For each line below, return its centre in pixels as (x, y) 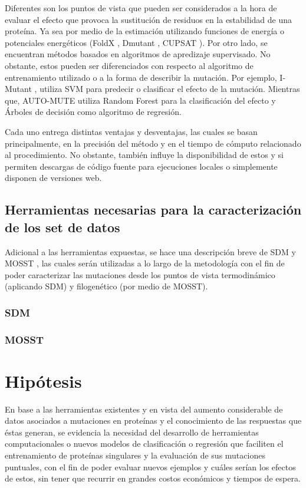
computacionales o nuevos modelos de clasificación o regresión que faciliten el (144, 444)
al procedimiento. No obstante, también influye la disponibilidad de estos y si (144, 155)
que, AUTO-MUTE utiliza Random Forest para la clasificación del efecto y (140, 100)
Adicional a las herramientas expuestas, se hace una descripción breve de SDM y (150, 251)
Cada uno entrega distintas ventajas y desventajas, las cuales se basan (131, 131)
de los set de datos (62, 227)
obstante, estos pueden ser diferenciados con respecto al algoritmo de (129, 65)
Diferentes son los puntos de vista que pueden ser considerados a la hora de (141, 8)
